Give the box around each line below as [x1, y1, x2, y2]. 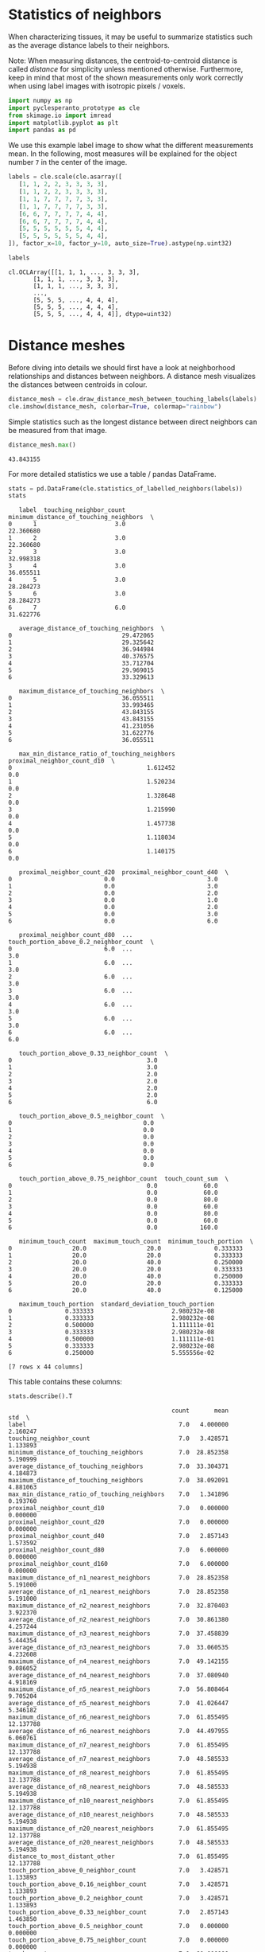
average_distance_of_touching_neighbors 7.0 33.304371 [8, 1462, 229, 1470]
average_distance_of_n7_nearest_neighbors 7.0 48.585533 [8, 1755, 229, 1763]
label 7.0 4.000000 [8, 1421, 229, 1429]
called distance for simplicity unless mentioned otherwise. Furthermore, [8, 64, 244, 73]
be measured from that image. [8, 425, 107, 435]
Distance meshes [8, 337, 125, 355]
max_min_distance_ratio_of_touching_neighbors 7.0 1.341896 [8, 1490, 229, 1498]
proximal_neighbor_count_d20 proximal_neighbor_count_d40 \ [18, 869, 229, 876]
